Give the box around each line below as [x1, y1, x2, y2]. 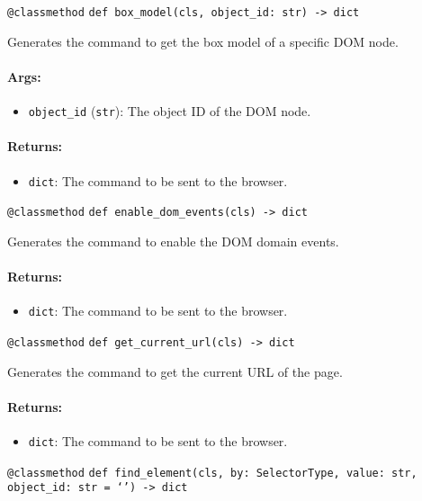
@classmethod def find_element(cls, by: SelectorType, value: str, [7, 466, 418, 479]
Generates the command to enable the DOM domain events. [7, 231, 339, 250]
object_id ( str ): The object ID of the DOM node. [28, 102, 311, 121]
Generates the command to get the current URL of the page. [7, 362, 343, 380]
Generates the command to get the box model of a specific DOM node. [7, 31, 399, 50]
